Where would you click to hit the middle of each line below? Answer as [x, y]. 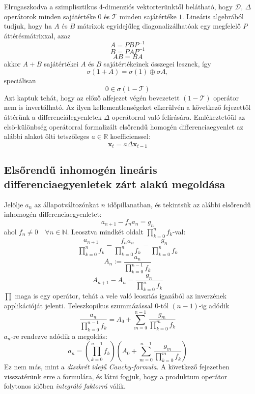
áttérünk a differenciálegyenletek [53, 116]
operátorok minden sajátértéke [50, 16]
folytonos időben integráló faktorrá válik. [65, 386]
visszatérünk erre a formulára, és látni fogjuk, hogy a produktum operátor [116, 376]
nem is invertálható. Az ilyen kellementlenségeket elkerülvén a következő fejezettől [127, 107]
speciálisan [20, 81]
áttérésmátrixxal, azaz [37, 35]
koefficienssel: [130, 136]
